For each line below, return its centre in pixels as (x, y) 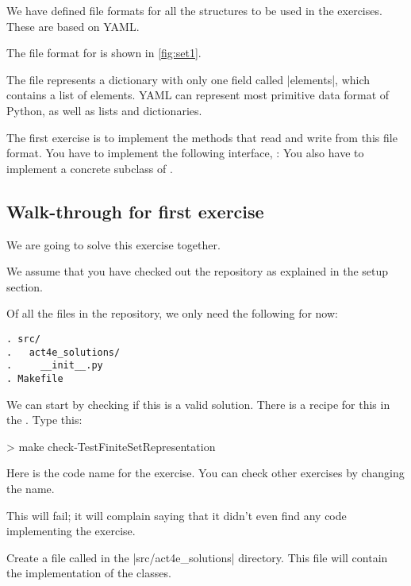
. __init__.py (55, 366)
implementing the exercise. (71, 531)
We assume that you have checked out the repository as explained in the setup (198, 271)
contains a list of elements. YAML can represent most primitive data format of (198, 95)
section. (25, 286)
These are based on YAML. (73, 26)
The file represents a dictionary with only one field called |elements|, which (188, 79)
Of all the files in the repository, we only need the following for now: (172, 313)
